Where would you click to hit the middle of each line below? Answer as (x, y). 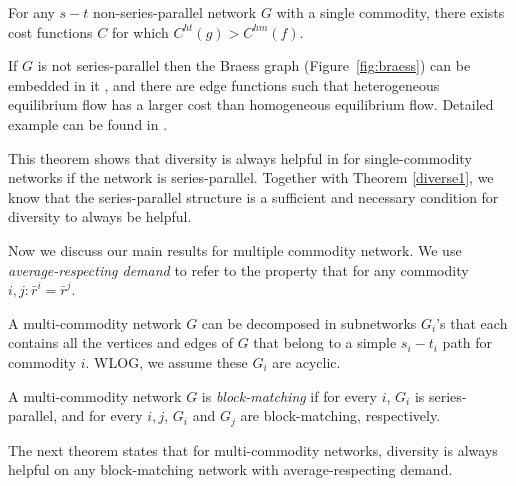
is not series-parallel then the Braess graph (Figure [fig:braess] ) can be (254, 65)
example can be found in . (88, 123)
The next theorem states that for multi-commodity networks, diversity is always (253, 449)
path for (467, 342)
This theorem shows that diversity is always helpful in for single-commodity (240, 157)
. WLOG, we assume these (166, 361)
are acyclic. (306, 361)
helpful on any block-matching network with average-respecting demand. (230, 469)
